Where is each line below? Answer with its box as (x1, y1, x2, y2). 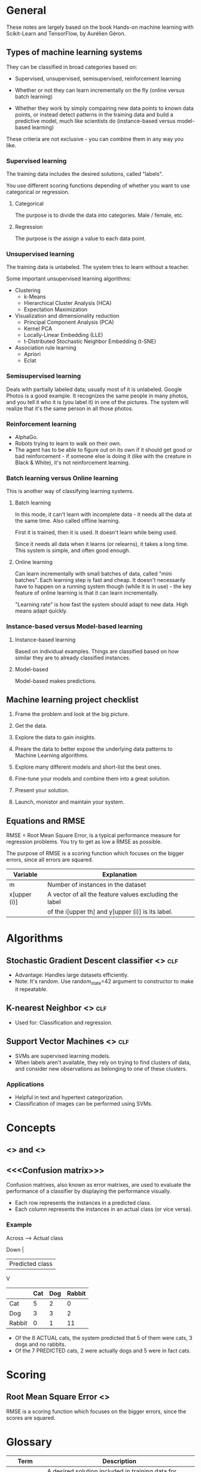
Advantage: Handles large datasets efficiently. (14, 971, 129, 979)
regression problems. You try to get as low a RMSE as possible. (6, 838, 162, 846)
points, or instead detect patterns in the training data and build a (14, 111, 173, 118)
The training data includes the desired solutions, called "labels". (6, 171, 163, 178)
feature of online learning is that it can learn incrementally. (14, 589, 159, 596)
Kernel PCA (23, 325, 53, 332)
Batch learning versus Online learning (6, 474, 118, 482)
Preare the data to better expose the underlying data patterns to (14, 745, 173, 753)
